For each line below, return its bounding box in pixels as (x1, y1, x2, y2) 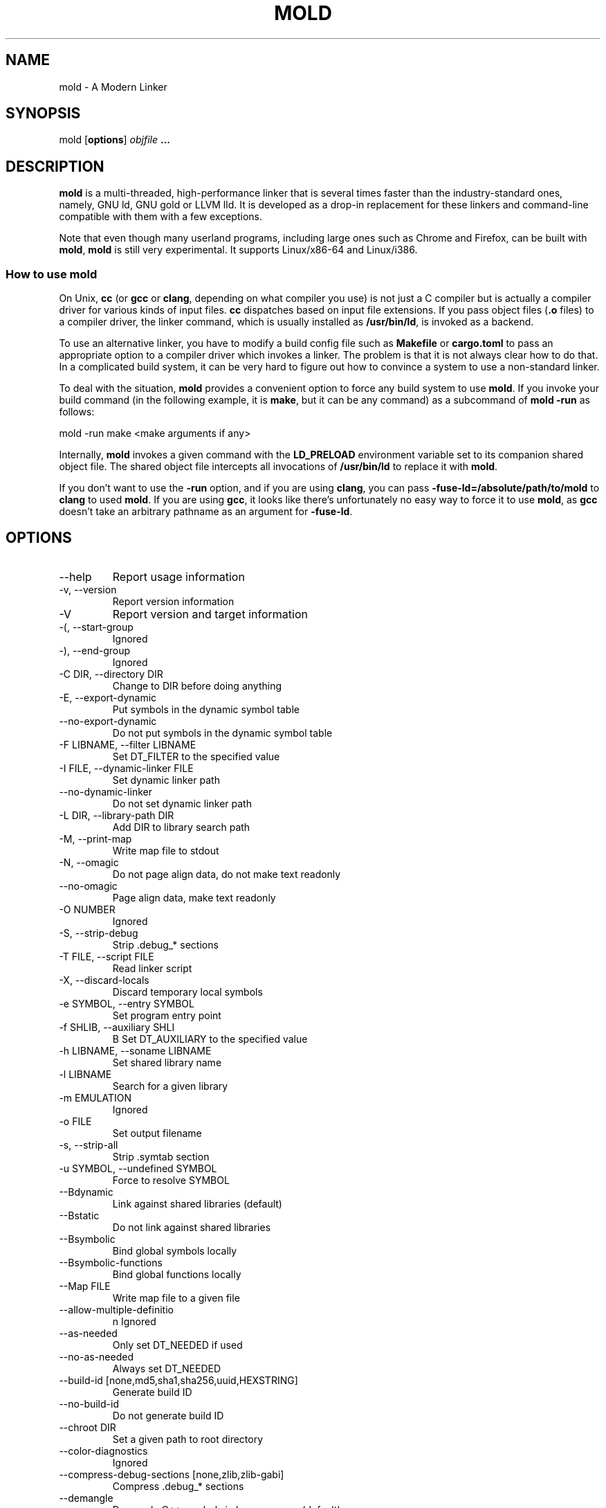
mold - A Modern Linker (59, 80, 167, 93)
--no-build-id (59, 1397, 119, 1410)
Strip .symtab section (112, 1150, 210, 1163)
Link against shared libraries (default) (112, 1197, 282, 1210)
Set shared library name (112, 1056, 222, 1068)
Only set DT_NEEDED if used (112, 1338, 243, 1351)
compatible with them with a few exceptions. (59, 210, 263, 223)
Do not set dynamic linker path (112, 797, 252, 809)
